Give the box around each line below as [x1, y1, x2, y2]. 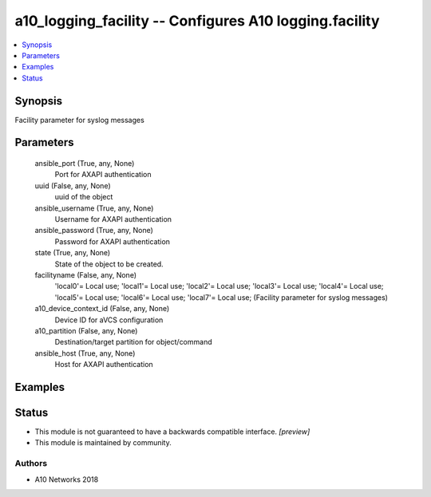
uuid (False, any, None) [34, 180, 111, 191]
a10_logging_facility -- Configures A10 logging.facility [14, 12, 380, 30]
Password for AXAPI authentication [54, 236, 171, 247]
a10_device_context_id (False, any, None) [34, 304, 170, 314]
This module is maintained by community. [34, 438, 172, 448]
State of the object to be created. [54, 259, 164, 269]
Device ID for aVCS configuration [54, 315, 164, 325]
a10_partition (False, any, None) [34, 325, 138, 335]
